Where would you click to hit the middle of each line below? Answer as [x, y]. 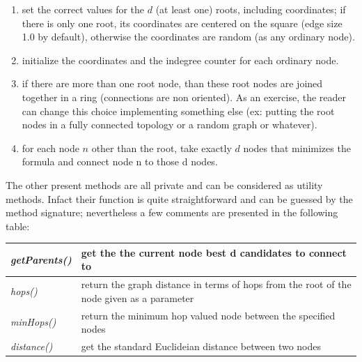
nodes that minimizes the [297, 148]
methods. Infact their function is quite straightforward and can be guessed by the [179, 198]
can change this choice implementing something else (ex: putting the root [178, 111]
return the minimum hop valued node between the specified [208, 315]
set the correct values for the [83, 9]
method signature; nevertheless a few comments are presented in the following [172, 212]
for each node [50, 148]
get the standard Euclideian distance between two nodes [201, 346]
